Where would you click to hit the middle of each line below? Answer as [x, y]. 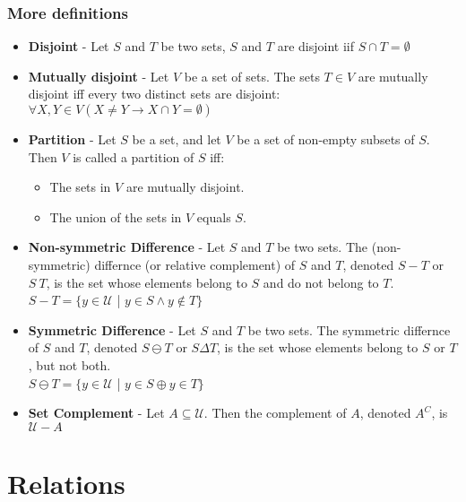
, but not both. [69, 364]
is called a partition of [134, 156]
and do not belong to [321, 282]
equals [214, 216]
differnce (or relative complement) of [195, 264]
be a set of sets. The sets [252, 76]
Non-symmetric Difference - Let [127, 247]
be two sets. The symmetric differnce [349, 329]
